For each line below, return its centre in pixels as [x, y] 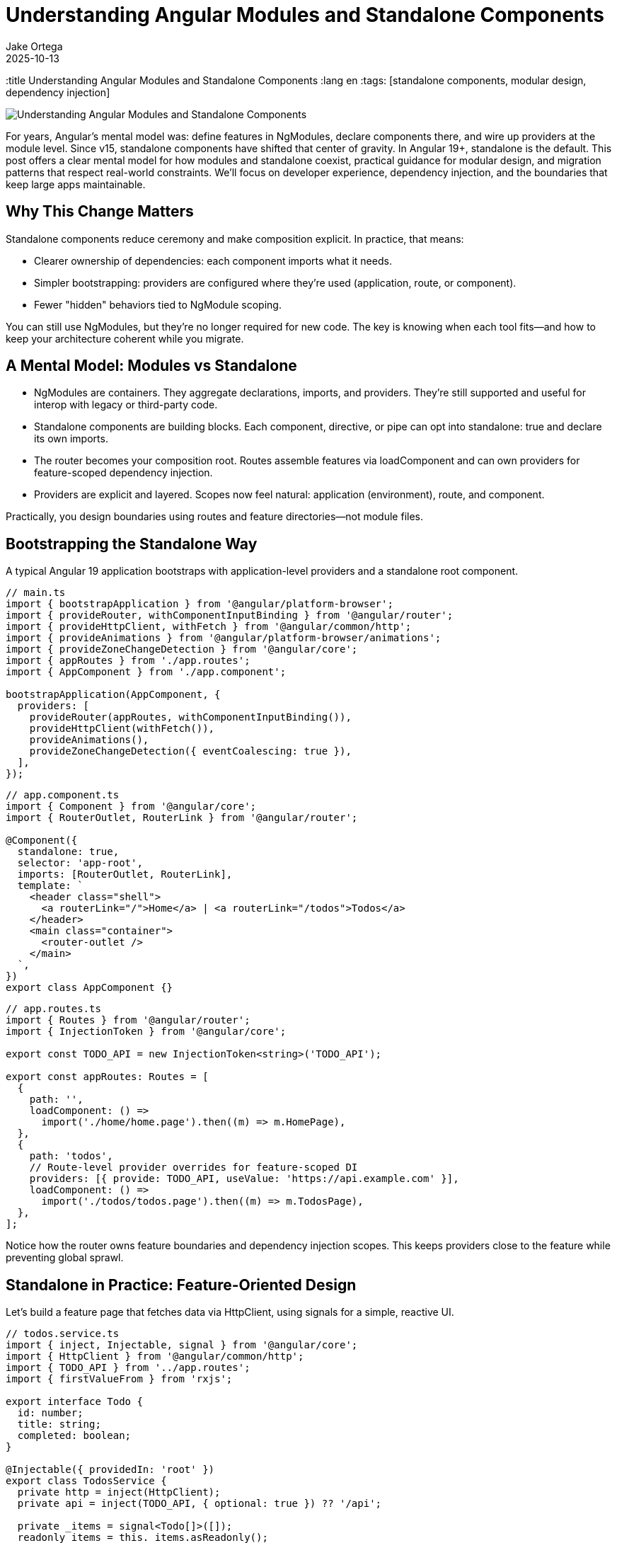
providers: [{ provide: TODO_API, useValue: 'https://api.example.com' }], [244, 1179]
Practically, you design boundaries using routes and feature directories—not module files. [215, 517]
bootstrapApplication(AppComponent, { [113, 695]
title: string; [59, 1424]
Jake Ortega [34, 46]
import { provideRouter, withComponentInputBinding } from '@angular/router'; [230, 615]
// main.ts [36, 593]
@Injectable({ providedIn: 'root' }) [110, 1470]
